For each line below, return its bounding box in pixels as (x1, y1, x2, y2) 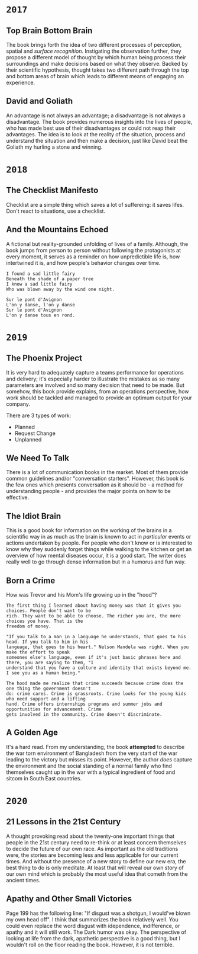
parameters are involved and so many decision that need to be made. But (6, 381, 185, 389)
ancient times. (6, 876, 41, 883)
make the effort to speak (6, 649, 70, 655)
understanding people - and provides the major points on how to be (6, 488, 171, 495)
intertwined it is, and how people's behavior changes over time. (6, 259, 161, 266)
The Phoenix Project (6, 353, 83, 363)
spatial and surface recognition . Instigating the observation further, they (6, 47, 181, 55)
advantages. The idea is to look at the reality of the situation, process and (6, 130, 185, 137)
